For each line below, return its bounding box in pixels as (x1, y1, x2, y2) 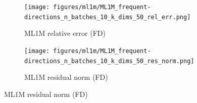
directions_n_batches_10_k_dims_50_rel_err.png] (24, 13, 191, 21)
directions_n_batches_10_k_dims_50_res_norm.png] (24, 57, 194, 65)
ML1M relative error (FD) (24, 28, 106, 38)
